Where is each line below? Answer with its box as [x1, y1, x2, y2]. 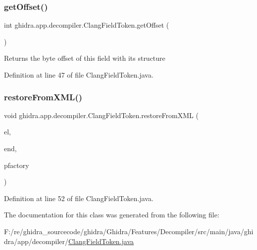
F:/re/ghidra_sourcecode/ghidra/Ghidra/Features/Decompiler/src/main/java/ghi [4, 226, 254, 236]
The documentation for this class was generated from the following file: [4, 209, 219, 220]
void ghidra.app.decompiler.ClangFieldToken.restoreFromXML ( [4, 110, 199, 120]
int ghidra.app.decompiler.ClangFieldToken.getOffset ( [4, 20, 169, 30]
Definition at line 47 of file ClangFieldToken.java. [4, 70, 154, 80]
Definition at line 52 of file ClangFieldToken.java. [4, 193, 154, 203]
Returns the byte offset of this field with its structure [4, 53, 165, 63]
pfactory [4, 160, 29, 170]
